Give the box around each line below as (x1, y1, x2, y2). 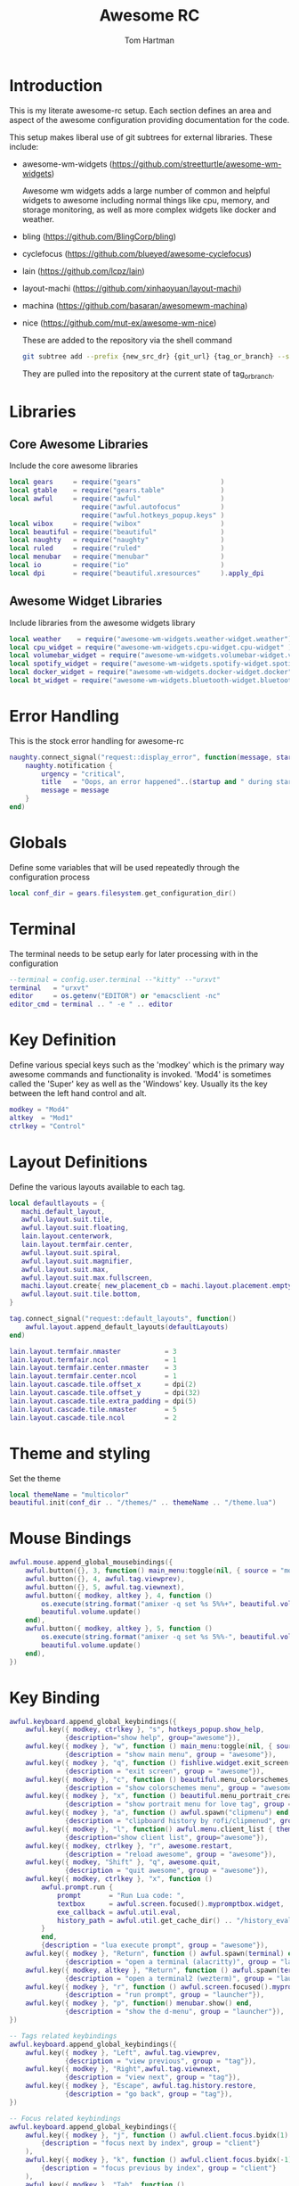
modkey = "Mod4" (9, 1105, 69, 1115)
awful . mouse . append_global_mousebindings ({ (9, 1558, 174, 1567)
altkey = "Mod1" (9, 1114, 74, 1123)
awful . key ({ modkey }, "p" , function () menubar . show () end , (25, 1999, 253, 2008)
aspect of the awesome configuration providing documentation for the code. (9, 114, 290, 125)
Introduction (9, 75, 103, 95)
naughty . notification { (25, 761, 114, 770)
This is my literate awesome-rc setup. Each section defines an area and (9, 104, 271, 116)
